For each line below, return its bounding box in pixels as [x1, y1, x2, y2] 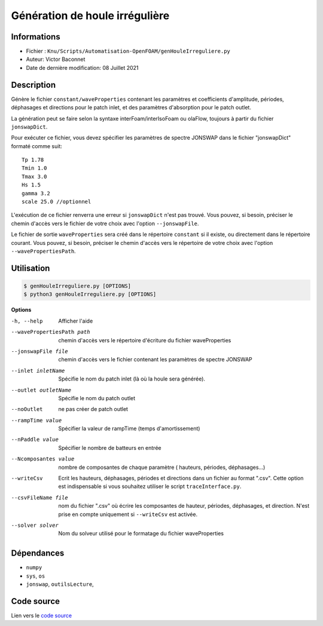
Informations [11, 32, 60, 42]
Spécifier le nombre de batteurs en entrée [58, 444, 161, 451]
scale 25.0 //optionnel [22, 198, 92, 205]
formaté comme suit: [11, 142, 63, 149]
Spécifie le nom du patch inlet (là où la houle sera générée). [58, 375, 206, 382]
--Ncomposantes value [11, 456, 75, 462]
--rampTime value [11, 417, 62, 424]
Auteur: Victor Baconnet [26, 56, 86, 63]
